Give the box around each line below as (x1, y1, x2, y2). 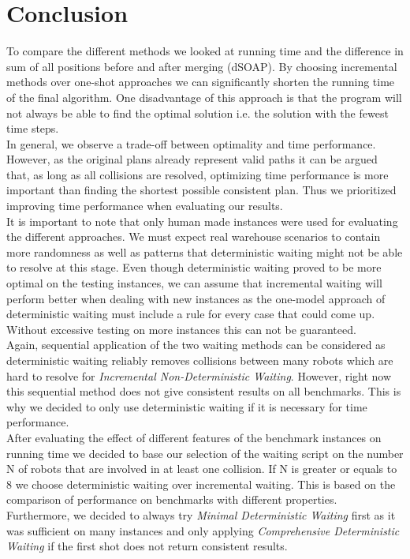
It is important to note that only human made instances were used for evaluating (6, 212, 398, 229)
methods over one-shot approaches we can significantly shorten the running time (6, 73, 395, 90)
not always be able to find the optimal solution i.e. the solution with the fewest (6, 104, 389, 121)
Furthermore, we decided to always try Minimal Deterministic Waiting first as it (6, 506, 396, 523)
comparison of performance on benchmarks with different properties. (6, 491, 337, 508)
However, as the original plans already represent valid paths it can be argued (6, 151, 378, 167)
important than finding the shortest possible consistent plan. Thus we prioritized (6, 182, 397, 198)
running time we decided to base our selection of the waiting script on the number (6, 445, 404, 461)
